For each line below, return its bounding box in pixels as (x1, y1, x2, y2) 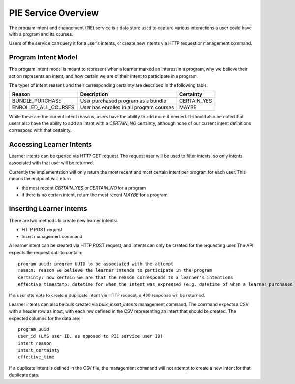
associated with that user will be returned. (9, 160, 94, 166)
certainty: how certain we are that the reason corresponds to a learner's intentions (18, 274, 233, 280)
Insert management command (21, 234, 83, 239)
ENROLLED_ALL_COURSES (12, 104, 75, 111)
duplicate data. (9, 372, 39, 378)
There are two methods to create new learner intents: (9, 217, 118, 223)
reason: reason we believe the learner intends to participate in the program (18, 268, 212, 273)
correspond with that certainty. (9, 127, 72, 133)
